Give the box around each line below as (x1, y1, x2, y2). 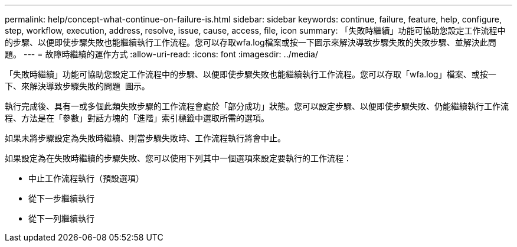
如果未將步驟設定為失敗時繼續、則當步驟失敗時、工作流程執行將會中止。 (5, 133, 286, 143)
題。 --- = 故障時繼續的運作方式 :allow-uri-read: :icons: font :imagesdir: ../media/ (5, 49, 319, 59)
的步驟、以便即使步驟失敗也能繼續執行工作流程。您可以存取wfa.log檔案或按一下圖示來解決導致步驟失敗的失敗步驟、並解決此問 (5, 37, 496, 47)
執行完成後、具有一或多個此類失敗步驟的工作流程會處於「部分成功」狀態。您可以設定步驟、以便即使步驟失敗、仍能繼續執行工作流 (5, 101, 509, 111)
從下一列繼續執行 (28, 213, 94, 223)
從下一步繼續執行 (28, 193, 94, 203)
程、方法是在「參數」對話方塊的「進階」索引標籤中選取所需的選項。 (5, 113, 269, 123)
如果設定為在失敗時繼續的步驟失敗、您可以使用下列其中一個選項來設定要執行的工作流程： (5, 153, 352, 163)
